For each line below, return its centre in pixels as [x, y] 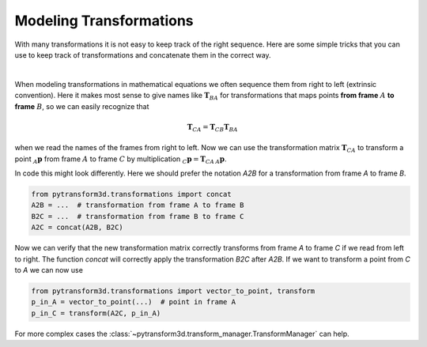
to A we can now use [49, 270]
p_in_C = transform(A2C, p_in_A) [96, 313]
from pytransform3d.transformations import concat [132, 194]
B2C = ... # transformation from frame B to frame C [138, 216]
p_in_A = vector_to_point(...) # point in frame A [134, 302]
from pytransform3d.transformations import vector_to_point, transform [173, 291]
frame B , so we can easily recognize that [82, 106]
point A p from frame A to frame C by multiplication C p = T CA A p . [121, 160]
